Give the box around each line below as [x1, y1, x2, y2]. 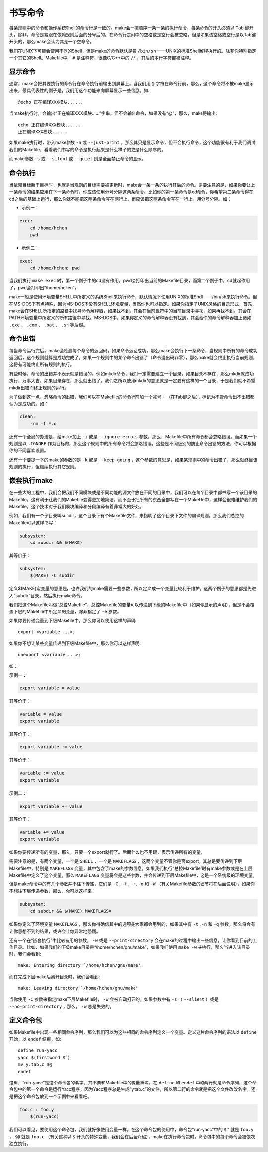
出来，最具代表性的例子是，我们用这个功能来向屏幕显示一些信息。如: [9, 87, 150, 94]
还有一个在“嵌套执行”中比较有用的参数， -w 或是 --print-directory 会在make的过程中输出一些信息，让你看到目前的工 [9, 937, 257, 943]
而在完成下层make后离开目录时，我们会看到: [9, 973, 100, 980]
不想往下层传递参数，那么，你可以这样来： [9, 888, 96, 894]
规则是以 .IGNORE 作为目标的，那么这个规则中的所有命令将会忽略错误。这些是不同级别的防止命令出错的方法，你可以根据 [9, 441, 256, 447]
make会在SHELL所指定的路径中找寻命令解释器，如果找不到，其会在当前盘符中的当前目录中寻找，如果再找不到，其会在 [9, 308, 252, 314]
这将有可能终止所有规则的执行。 [9, 361, 74, 367]
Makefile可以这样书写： [9, 519, 58, 526]
